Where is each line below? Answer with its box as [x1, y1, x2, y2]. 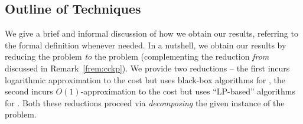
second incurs [5, 85, 53, 97]
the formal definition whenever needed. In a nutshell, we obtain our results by [5, 38, 286, 51]
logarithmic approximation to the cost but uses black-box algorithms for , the [5, 73, 285, 86]
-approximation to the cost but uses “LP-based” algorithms [80, 85, 295, 97]
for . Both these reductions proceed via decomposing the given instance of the [5, 96, 285, 109]
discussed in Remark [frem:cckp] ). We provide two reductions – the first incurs [5, 61, 290, 74]
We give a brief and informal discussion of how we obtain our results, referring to [5, 27, 298, 40]
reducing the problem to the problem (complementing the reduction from [5, 50, 269, 63]
